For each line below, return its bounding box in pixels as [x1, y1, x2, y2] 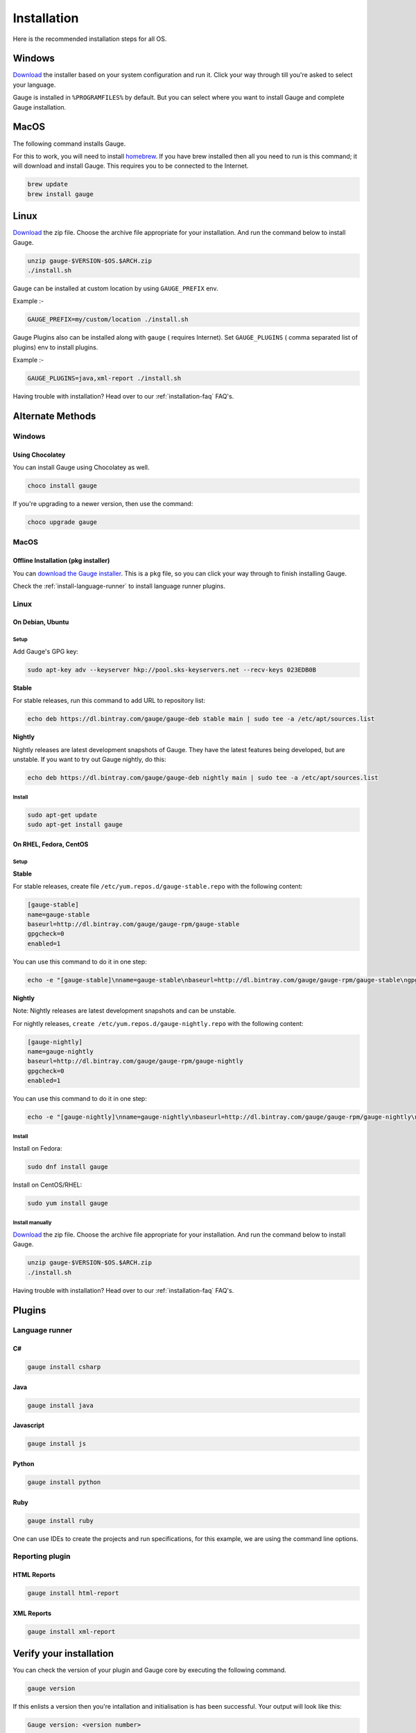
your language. [12, 80, 56, 89]
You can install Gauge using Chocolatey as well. [12, 463, 150, 471]
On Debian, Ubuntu [12, 618, 69, 627]
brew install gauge [27, 190, 94, 198]
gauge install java [27, 1401, 94, 1409]
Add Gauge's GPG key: [12, 647, 79, 655]
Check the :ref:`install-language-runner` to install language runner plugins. [12, 582, 225, 590]
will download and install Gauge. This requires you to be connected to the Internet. [12, 162, 249, 170]
